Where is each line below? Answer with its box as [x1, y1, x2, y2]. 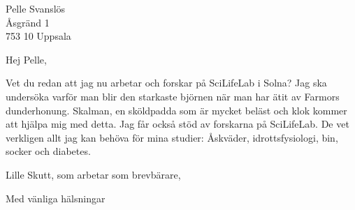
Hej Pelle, [6, 52, 47, 66]
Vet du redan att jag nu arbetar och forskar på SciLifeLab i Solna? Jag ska [6, 75, 327, 90]
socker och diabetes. [6, 144, 91, 158]
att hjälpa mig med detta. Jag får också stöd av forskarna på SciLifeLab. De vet [6, 117, 349, 131]
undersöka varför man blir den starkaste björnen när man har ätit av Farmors [6, 89, 340, 103]
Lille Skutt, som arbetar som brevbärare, [6, 167, 181, 181]
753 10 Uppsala [6, 29, 71, 43]
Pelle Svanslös [6, 1, 66, 15]
